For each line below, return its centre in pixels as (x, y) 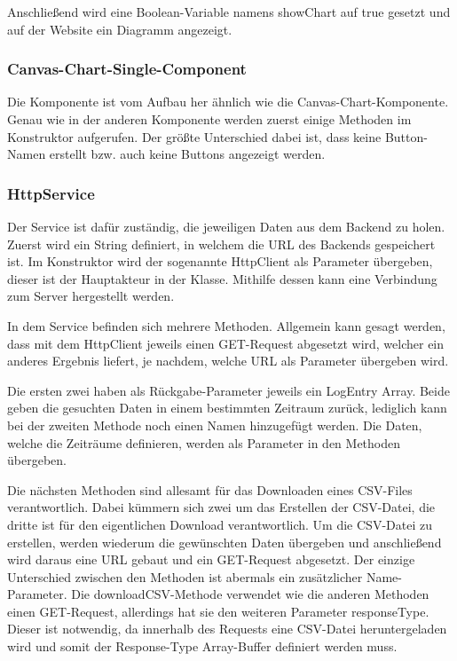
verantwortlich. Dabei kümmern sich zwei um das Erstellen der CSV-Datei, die (221, 507)
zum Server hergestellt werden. (91, 296)
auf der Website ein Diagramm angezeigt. (120, 29)
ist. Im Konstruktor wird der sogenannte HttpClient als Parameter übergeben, (220, 261)
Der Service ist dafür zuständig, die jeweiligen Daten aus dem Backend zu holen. (226, 226)
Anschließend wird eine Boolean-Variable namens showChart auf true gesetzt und (229, 12)
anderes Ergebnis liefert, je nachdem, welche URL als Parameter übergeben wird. (228, 361)
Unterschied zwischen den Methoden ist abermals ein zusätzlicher (185, 576)
